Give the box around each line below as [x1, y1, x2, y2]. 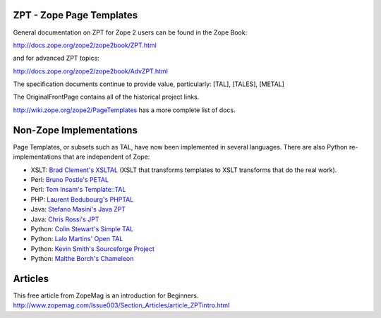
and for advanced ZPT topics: [13, 54, 100, 63]
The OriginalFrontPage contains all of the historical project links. [13, 92, 200, 102]
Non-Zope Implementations [13, 124, 138, 136]
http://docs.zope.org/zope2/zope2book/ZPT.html [13, 41, 157, 49]
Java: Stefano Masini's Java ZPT [30, 205, 126, 214]
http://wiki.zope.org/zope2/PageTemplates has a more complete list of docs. [13, 106, 236, 114]
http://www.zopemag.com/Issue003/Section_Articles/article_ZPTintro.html [13, 301, 230, 310]
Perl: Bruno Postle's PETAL [30, 175, 109, 183]
